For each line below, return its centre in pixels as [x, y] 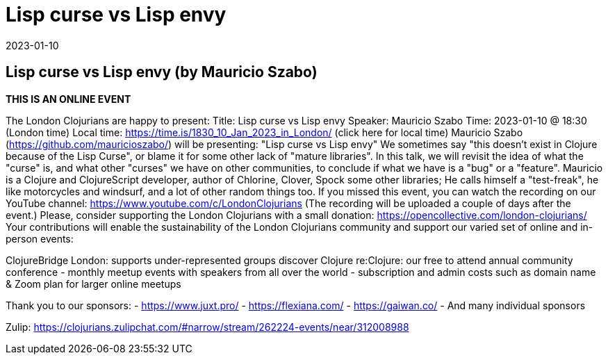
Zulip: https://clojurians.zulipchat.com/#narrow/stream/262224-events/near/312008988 [207, 327]
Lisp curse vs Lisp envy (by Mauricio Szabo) [162, 72]
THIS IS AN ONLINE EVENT [68, 99]
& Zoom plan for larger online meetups [93, 284]
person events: [40, 238]
